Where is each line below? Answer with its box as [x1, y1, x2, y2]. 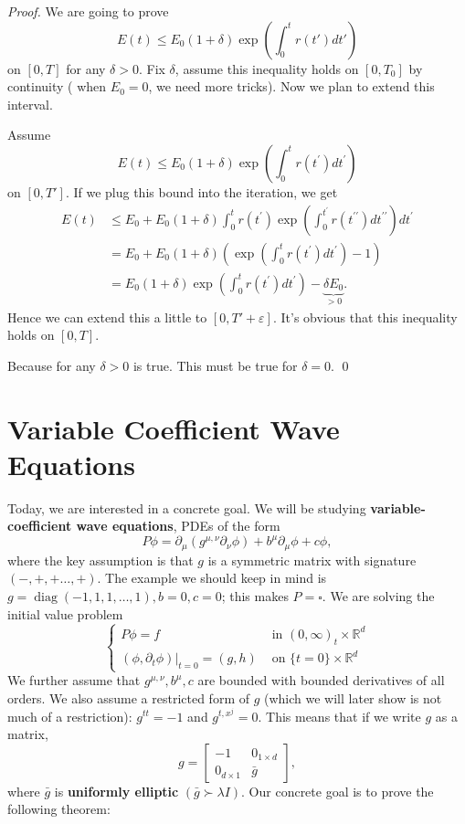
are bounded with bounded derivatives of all [197, 671, 445, 690]
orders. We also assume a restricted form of [7, 688, 249, 707]
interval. [7, 94, 53, 113]
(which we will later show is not [264, 688, 442, 707]
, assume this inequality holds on [174, 58, 359, 78]
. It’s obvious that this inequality [272, 307, 458, 326]
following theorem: [7, 799, 111, 819]
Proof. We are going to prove [7, 2, 169, 20]
